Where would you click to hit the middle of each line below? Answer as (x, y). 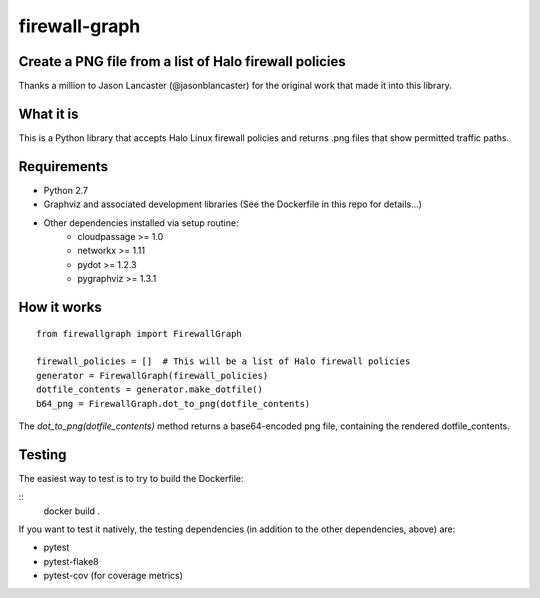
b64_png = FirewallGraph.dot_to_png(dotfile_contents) (173, 403)
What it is (48, 113)
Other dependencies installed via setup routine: (141, 222)
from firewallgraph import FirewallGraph (139, 333)
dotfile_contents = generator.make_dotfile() (150, 389)
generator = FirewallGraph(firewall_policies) (152, 375)
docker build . (71, 511)
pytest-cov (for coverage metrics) (113, 576)
